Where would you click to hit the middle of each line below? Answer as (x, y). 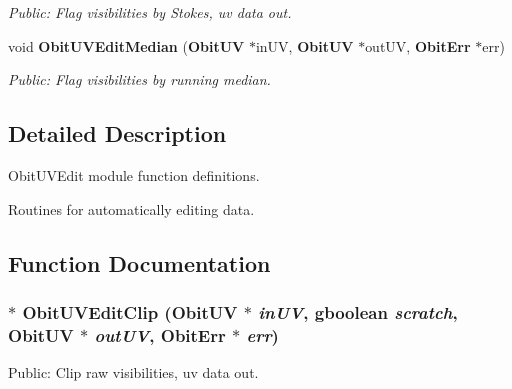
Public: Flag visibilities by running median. (139, 79)
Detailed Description (117, 133)
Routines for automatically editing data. (131, 208)
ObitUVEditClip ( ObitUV (130, 311)
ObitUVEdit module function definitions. (134, 174)
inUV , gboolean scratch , (358, 311)
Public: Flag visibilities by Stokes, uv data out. (150, 12)
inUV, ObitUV (304, 45)
